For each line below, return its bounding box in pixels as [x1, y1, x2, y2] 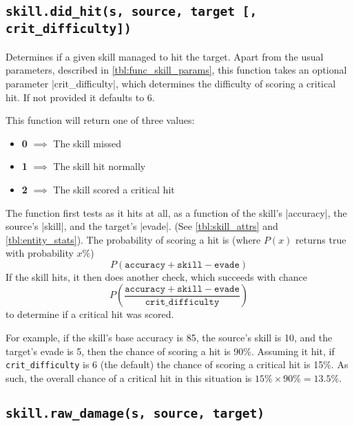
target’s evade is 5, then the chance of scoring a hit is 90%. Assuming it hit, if [6, 343, 335, 358]
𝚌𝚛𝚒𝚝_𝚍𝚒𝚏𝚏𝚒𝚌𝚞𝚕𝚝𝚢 [145, 297, 220, 308]
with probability [6, 246, 74, 260]
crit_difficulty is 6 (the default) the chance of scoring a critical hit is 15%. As [6, 357, 348, 372]
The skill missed [53, 136, 121, 150]
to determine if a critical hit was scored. [6, 307, 174, 321]
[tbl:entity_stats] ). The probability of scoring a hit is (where [6, 232, 261, 246]
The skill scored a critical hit [53, 182, 175, 196]
